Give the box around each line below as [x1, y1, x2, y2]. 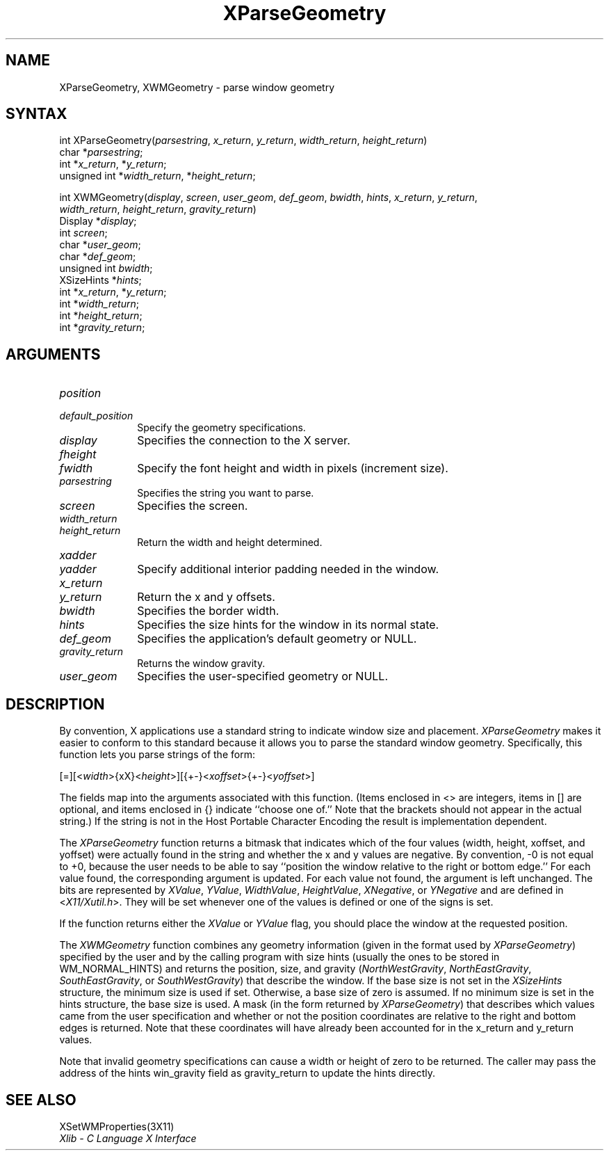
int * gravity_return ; [59, 321, 145, 334]
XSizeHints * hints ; [59, 274, 142, 287]
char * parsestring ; [59, 146, 143, 159]
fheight [59, 447, 97, 462]
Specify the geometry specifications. [137, 422, 306, 434]
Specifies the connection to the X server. [137, 433, 350, 448]
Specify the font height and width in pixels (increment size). [137, 461, 448, 476]
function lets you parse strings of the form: [59, 748, 255, 761]
